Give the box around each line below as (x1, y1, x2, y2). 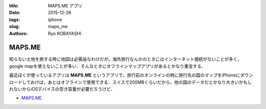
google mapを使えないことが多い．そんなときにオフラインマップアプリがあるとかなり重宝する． (9, 63, 206, 69)
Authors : (9, 30, 28, 36)
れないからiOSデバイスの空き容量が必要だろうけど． (9, 86, 115, 92)
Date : (9, 10, 21, 16)
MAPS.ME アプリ (48, 3, 83, 8)
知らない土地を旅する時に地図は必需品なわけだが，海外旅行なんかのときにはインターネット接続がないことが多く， (9, 56, 242, 62)
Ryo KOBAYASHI (48, 30, 81, 36)
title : (9, 3, 19, 8)
